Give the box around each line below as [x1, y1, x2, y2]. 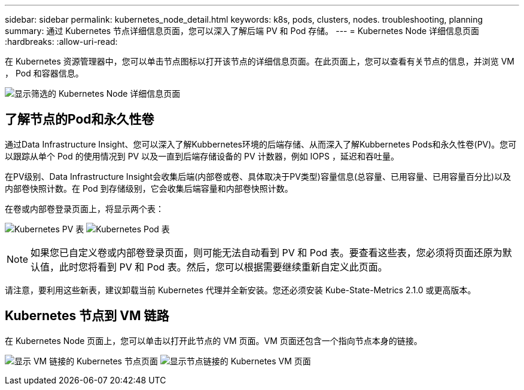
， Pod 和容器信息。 [5, 68, 84, 78]
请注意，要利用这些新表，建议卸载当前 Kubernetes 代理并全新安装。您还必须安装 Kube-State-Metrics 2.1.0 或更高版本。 [5, 284, 476, 295]
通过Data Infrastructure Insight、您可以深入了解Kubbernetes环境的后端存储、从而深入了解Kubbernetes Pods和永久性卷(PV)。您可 [5, 139, 517, 149]
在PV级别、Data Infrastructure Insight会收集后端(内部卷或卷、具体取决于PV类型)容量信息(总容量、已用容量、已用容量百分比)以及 [5, 171, 511, 182]
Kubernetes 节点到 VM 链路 [5, 308, 169, 324]
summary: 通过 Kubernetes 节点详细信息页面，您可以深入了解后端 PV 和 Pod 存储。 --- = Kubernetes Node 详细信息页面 [5, 26, 480, 36]
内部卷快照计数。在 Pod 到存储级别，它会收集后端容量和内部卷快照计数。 [5, 183, 293, 194]
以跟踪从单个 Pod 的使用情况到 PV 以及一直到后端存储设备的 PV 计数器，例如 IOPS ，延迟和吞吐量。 [5, 151, 399, 161]
